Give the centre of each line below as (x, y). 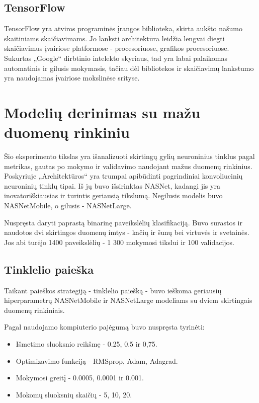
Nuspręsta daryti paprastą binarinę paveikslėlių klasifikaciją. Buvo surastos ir (123, 222)
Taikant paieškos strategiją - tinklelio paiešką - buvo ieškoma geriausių (113, 290)
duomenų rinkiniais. (34, 310)
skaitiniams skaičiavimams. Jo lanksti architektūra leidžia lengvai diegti (114, 38)
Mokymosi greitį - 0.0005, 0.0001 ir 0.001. (80, 378)
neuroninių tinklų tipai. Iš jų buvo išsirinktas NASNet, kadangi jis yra (112, 185)
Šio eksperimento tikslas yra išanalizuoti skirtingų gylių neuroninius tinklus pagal (129, 156)
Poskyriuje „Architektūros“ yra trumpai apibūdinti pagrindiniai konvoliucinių (123, 176)
